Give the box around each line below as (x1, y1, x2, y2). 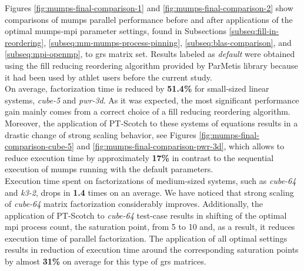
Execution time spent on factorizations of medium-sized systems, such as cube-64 (5, 174, 296, 186)
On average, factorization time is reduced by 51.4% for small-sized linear (5, 82, 269, 95)
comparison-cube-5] (5, 140, 74, 152)
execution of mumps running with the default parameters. (5, 163, 213, 175)
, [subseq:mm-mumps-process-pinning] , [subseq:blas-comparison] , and (44, 36, 292, 48)
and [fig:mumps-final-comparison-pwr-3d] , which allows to (76, 140, 285, 152)
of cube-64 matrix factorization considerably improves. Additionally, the (5, 198, 263, 210)
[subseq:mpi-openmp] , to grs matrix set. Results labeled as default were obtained (5, 48, 295, 60)
